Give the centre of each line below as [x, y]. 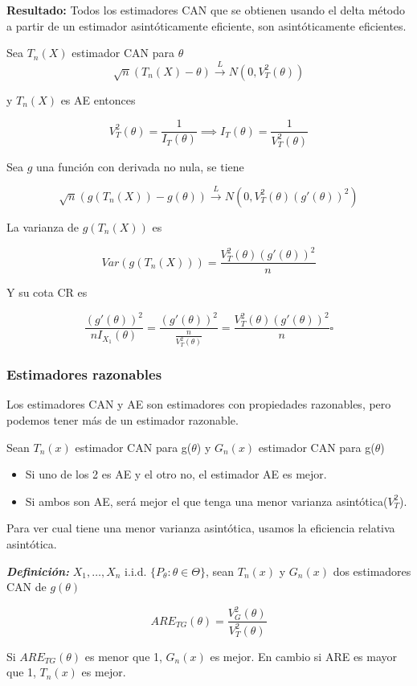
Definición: [38, 571]
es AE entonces [98, 99]
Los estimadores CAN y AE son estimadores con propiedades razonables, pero [199, 404]
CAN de [27, 587]
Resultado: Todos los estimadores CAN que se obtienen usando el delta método [206, 10]
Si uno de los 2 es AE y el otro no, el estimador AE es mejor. [176, 474]
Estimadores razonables [84, 374]
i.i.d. [136, 571]
